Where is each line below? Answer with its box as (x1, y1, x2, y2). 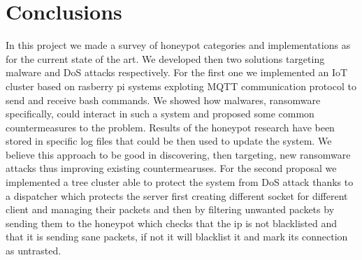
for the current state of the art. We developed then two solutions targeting (6, 51, 325, 66)
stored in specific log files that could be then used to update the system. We (6, 133, 332, 148)
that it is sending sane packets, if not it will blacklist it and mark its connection (6, 229, 348, 244)
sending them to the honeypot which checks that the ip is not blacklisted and (6, 215, 337, 230)
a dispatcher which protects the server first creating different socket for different (6, 188, 348, 203)
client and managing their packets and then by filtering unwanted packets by (6, 202, 335, 217)
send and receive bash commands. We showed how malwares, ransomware (6, 92, 321, 107)
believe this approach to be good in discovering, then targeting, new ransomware (6, 147, 351, 161)
